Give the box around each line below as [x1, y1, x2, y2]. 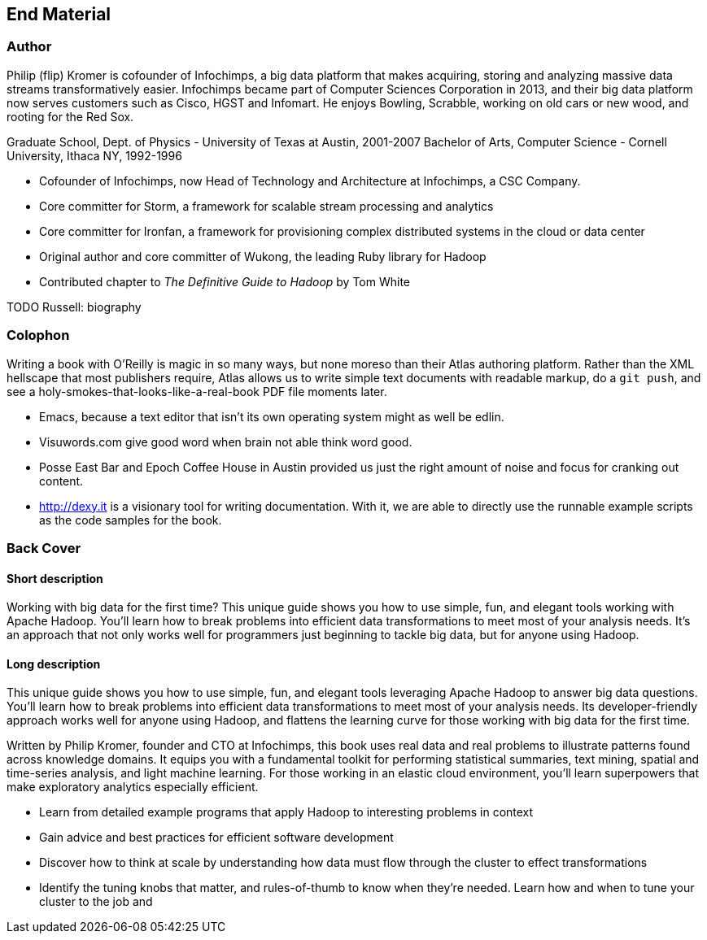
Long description [7, 656, 101, 671]
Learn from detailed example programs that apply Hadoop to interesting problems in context [39, 805, 534, 820]
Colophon [7, 327, 70, 344]
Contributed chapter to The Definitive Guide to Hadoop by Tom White [39, 274, 411, 289]
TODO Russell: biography [7, 299, 142, 314]
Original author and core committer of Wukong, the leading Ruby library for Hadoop [39, 249, 487, 263]
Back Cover [7, 539, 81, 556]
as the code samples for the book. [39, 512, 222, 527]
